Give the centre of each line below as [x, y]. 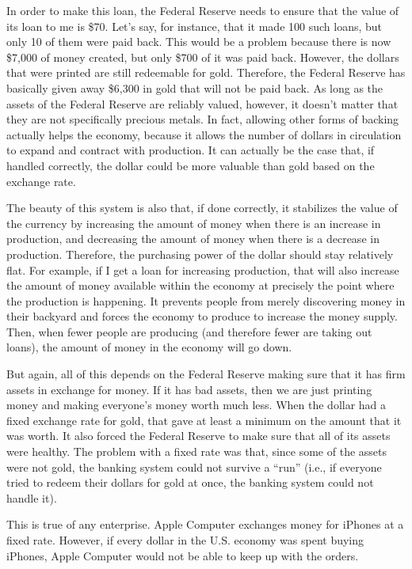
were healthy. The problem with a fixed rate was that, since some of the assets [197, 451]
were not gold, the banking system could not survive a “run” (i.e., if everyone [194, 467]
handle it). [32, 497]
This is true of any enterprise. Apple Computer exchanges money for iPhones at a [205, 524]
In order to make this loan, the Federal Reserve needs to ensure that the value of [203, 10]
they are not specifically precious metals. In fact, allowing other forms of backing [203, 119]
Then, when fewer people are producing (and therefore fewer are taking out [189, 331]
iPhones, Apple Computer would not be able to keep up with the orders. [183, 555]
